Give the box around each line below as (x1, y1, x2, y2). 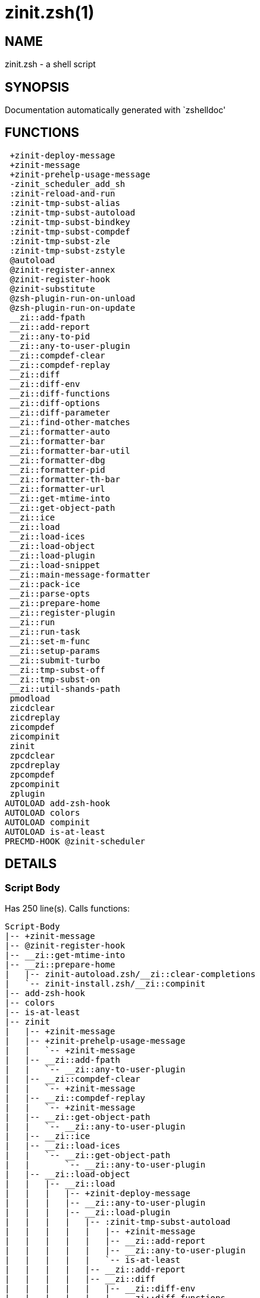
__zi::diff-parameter (10, 407, 111, 417)
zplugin (10, 788, 45, 798)
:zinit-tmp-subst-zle (10, 236, 111, 246)
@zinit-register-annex (10, 264, 115, 274)
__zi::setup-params (10, 645, 101, 656)
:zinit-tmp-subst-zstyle (10, 245, 126, 255)
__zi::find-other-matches (10, 417, 130, 427)
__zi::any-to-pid (10, 331, 90, 341)
